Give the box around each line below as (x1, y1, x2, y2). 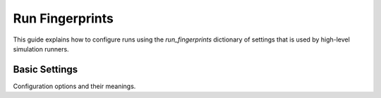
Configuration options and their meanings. (13, 82, 136, 90)
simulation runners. (13, 44, 70, 53)
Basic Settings (13, 63, 78, 75)
